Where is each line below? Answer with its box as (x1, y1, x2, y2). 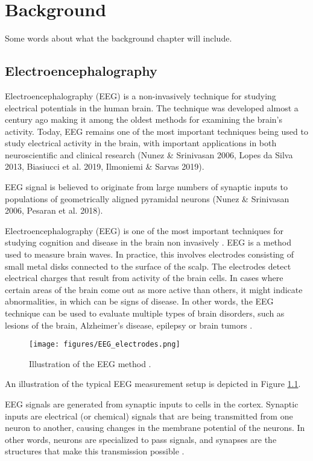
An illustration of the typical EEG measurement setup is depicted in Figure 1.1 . (5, 377, 301, 390)
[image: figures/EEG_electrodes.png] (29, 340, 180, 349)
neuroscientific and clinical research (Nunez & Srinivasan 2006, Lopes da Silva (5, 148, 293, 161)
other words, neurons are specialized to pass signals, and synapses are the (5, 433, 277, 445)
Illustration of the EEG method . (29, 357, 151, 370)
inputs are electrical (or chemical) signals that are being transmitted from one (5, 409, 293, 422)
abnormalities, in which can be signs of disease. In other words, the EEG (5, 295, 274, 308)
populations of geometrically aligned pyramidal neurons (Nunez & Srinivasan (5, 192, 289, 205)
